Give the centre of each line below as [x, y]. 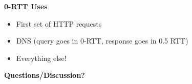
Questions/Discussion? [45, 75]
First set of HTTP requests [59, 23]
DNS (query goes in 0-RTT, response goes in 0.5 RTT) [102, 41]
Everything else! [41, 58]
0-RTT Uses [26, 6]
